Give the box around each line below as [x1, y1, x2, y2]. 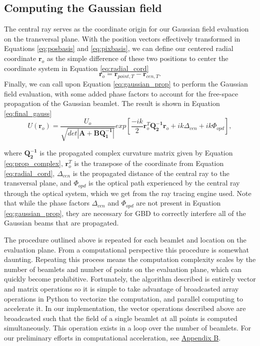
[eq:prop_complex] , [4, 158, 63, 168]
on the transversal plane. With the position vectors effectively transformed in [4, 33, 240, 43]
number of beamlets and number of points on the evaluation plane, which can [4, 263, 242, 274]
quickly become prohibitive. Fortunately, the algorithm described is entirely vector [4, 273, 256, 284]
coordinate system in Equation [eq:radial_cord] [4, 62, 149, 73]
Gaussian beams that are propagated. [4, 217, 119, 228]
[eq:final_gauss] [4, 107, 52, 118]
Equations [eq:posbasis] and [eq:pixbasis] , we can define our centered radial [4, 43, 233, 53]
